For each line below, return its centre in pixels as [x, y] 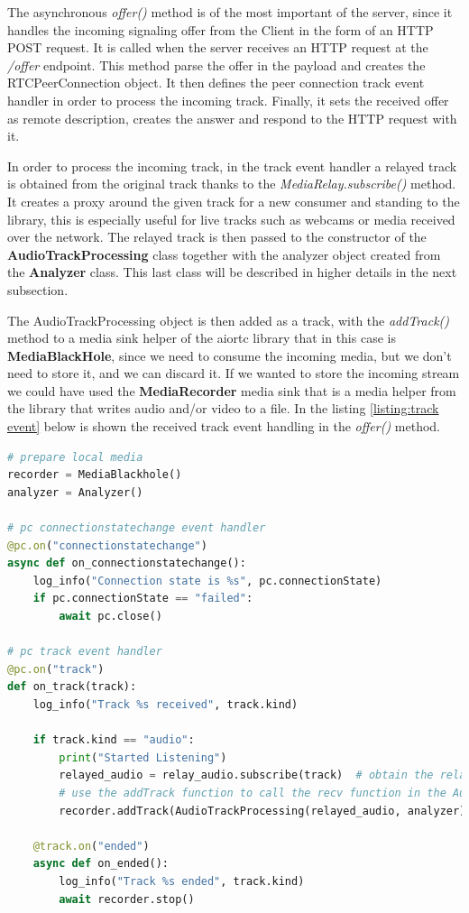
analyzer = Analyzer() [75, 492]
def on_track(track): [72, 687]
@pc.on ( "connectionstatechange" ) [107, 545]
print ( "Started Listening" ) [143, 757]
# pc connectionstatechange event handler [137, 528]
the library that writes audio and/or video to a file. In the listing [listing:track [223, 408]
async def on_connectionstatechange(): [127, 563]
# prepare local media [75, 457]
